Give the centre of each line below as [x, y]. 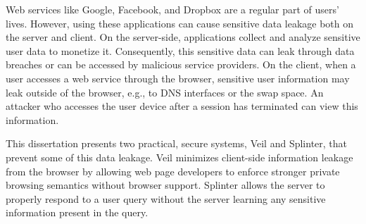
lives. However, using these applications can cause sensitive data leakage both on [180, 23]
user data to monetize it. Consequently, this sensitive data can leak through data [180, 50]
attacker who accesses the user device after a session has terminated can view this [182, 106]
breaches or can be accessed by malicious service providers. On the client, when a [181, 64]
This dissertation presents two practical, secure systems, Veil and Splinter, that [177, 143]
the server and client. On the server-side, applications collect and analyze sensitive [183, 37]
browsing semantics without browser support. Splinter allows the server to [165, 185]
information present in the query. [77, 212]
